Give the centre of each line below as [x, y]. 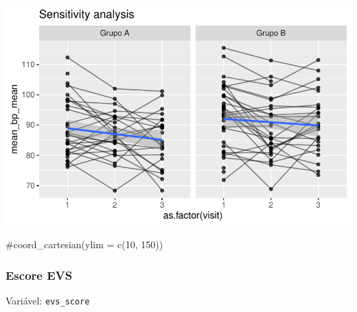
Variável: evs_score [48, 301]
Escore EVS [39, 275]
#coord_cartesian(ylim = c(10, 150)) [84, 244]
